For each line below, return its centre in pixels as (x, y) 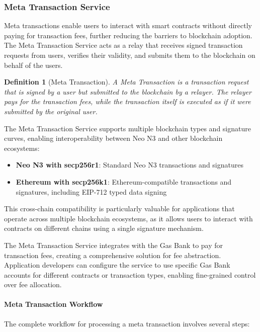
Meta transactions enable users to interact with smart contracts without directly (128, 25)
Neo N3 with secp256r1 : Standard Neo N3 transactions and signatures (129, 165)
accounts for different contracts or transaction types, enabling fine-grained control (130, 274)
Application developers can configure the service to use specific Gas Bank (117, 265)
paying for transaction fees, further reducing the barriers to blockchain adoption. (128, 35)
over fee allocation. (33, 284)
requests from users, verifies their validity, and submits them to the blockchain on (130, 55)
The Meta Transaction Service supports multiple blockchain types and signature (127, 128)
